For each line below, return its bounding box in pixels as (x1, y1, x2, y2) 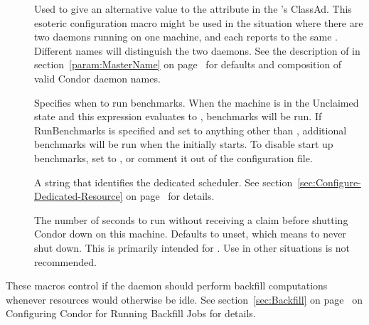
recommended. (34, 254, 97, 269)
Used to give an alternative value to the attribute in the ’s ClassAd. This (34, 1, 352, 16)
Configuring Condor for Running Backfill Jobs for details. (6, 306, 256, 321)
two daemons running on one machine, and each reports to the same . (34, 29, 338, 44)
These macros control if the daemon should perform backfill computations (6, 278, 328, 293)
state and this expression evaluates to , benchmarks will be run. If (34, 109, 322, 124)
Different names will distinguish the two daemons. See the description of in (34, 43, 360, 58)
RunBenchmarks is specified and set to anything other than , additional (34, 122, 347, 137)
